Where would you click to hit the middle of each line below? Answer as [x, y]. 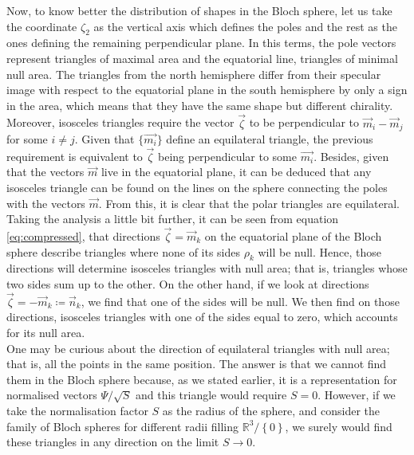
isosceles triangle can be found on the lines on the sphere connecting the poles [197, 188]
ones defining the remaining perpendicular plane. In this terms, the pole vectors [201, 43]
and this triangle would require [211, 395]
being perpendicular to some [227, 156]
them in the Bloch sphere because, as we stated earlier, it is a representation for [202, 379]
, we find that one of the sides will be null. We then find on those [240, 301]
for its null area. [46, 333]
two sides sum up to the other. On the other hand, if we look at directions [188, 284]
